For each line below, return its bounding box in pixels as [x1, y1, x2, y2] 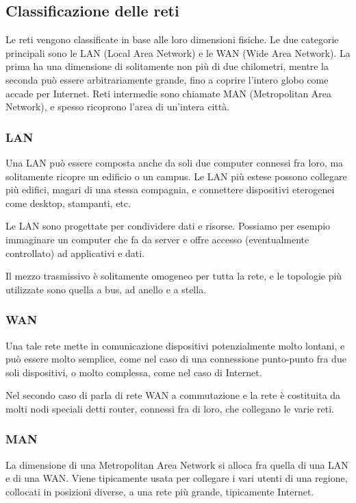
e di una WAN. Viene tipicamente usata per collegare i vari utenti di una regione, [5, 471, 348, 485]
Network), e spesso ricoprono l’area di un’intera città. [5, 99, 230, 114]
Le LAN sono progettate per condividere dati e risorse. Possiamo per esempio [5, 219, 331, 233]
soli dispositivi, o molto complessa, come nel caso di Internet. [5, 365, 262, 379]
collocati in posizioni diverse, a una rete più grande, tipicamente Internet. [5, 484, 314, 498]
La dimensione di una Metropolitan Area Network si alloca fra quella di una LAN [5, 457, 348, 471]
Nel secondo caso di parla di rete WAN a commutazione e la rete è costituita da [5, 388, 341, 402]
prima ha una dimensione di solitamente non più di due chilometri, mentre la [5, 59, 329, 73]
